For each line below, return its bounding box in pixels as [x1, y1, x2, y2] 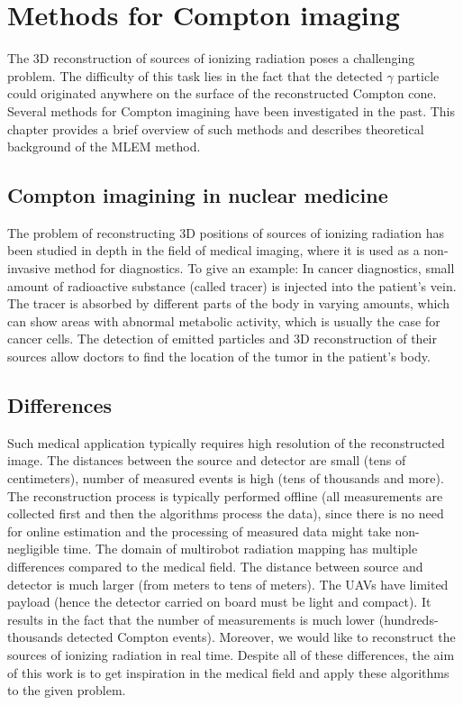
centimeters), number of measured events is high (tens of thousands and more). [7, 469, 444, 488]
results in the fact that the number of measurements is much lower [7, 609, 376, 628]
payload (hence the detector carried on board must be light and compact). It [7, 592, 431, 611]
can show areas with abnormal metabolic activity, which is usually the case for [7, 311, 440, 330]
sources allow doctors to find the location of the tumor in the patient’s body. [7, 347, 431, 366]
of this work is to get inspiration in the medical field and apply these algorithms [7, 663, 449, 682]
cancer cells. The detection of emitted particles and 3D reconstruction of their [7, 329, 437, 348]
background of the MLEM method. [7, 137, 201, 156]
